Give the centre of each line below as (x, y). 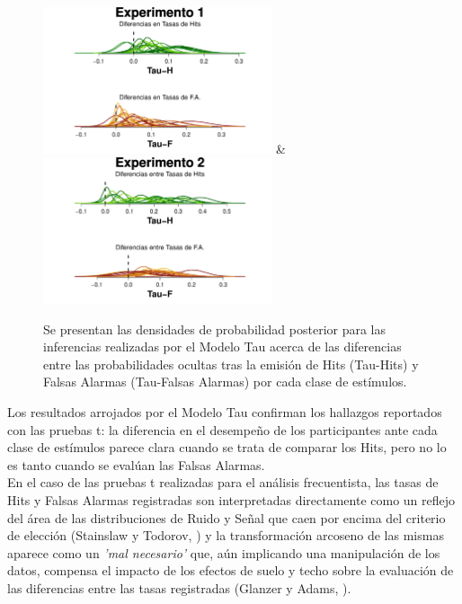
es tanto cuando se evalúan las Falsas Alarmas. (136, 464)
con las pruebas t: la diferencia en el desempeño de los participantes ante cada (222, 429)
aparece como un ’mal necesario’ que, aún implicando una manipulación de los (224, 552)
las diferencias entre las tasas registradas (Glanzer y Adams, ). (179, 587)
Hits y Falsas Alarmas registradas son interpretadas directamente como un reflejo (231, 499)
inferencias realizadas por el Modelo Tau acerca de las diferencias (222, 346)
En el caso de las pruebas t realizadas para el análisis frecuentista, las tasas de (223, 482)
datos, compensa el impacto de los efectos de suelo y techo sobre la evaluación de (231, 570)
